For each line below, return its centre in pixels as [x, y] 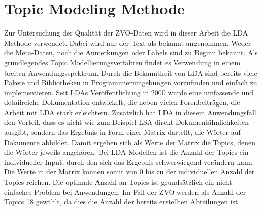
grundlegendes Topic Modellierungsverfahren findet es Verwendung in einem [122, 62]
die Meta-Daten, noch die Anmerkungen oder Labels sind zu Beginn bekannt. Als [131, 52]
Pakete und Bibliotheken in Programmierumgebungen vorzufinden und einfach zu [131, 82]
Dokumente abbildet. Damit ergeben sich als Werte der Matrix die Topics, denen [130, 142]
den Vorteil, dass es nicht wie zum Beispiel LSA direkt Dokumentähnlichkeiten [127, 122]
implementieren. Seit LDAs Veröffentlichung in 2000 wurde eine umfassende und [129, 92]
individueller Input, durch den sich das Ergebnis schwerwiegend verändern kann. [129, 162]
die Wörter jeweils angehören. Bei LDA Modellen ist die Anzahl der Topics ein [126, 152]
